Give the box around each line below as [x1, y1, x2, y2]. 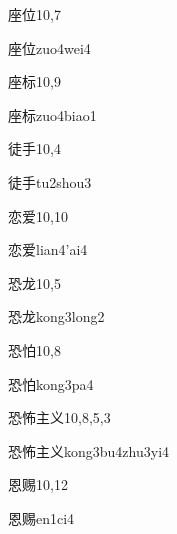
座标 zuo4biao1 [8, 104, 97, 125]
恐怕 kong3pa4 [8, 373, 94, 394]
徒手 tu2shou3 [8, 171, 92, 192]
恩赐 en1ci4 [8, 507, 75, 528]
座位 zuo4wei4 [8, 37, 91, 58]
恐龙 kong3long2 [8, 306, 105, 327]
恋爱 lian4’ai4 [8, 239, 88, 260]
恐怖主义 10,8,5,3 [8, 407, 111, 428]
